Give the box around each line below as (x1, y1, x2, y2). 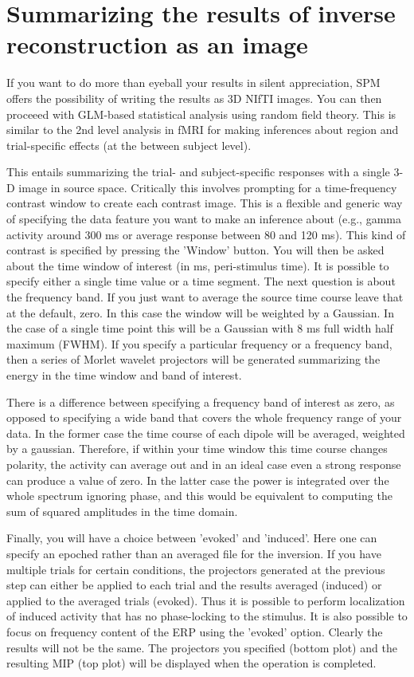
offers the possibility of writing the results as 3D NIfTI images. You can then (6, 89, 382, 106)
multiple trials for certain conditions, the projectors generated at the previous (6, 561, 385, 577)
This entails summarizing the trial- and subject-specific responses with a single (6, 163, 390, 180)
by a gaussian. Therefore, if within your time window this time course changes (6, 440, 388, 457)
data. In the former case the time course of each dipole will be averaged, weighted (6, 424, 405, 441)
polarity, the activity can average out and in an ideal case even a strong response (6, 455, 401, 472)
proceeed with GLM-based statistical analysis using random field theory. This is (6, 105, 396, 122)
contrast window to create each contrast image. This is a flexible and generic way (6, 195, 403, 211)
